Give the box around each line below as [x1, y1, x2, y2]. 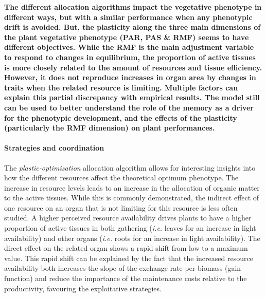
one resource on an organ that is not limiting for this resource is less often [4, 202, 238, 213]
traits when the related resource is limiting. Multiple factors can [4, 82, 238, 92]
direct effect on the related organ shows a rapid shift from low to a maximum [4, 243, 248, 253]
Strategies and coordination [4, 142, 104, 153]
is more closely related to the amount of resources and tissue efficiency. [4, 62, 262, 72]
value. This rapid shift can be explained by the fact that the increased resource [4, 252, 253, 263]
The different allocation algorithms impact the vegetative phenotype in [4, 2, 262, 12]
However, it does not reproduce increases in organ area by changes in [4, 72, 256, 83]
